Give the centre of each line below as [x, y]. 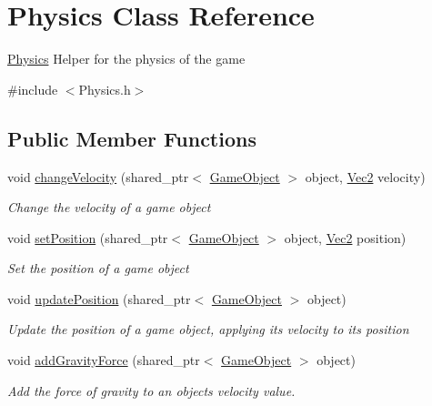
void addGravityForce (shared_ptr [104, 360]
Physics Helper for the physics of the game [126, 59]
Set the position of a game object [98, 268]
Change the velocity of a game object [109, 207]
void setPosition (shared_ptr [88, 237]
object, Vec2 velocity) [365, 176]
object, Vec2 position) [345, 237]
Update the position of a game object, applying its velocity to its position [208, 329]
